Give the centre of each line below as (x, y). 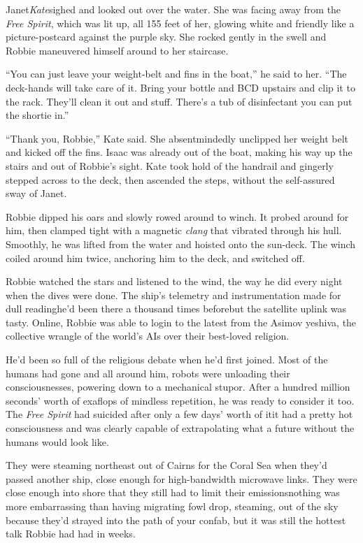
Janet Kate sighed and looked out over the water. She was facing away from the (173, 9)
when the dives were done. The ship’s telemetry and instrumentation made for (173, 295)
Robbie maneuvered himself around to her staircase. (117, 50)
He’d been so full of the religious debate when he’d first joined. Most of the (167, 360)
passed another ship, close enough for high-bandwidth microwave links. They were (181, 478)
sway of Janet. (36, 193)
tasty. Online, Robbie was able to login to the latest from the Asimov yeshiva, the (181, 322)
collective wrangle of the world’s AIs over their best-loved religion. (148, 336)
